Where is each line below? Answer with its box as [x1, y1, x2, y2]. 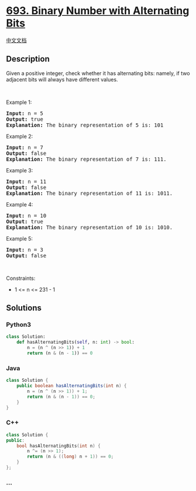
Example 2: [6, 133, 33, 140]
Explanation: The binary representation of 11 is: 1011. [6, 189, 173, 197]
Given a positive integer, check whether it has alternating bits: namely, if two [6, 69, 190, 77]
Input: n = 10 [6, 212, 47, 219]
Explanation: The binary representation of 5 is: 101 [6, 121, 164, 128]
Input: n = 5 [6, 110, 44, 117]
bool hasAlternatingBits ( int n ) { [16, 443, 101, 449]
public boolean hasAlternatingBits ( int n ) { [16, 383, 127, 389]
